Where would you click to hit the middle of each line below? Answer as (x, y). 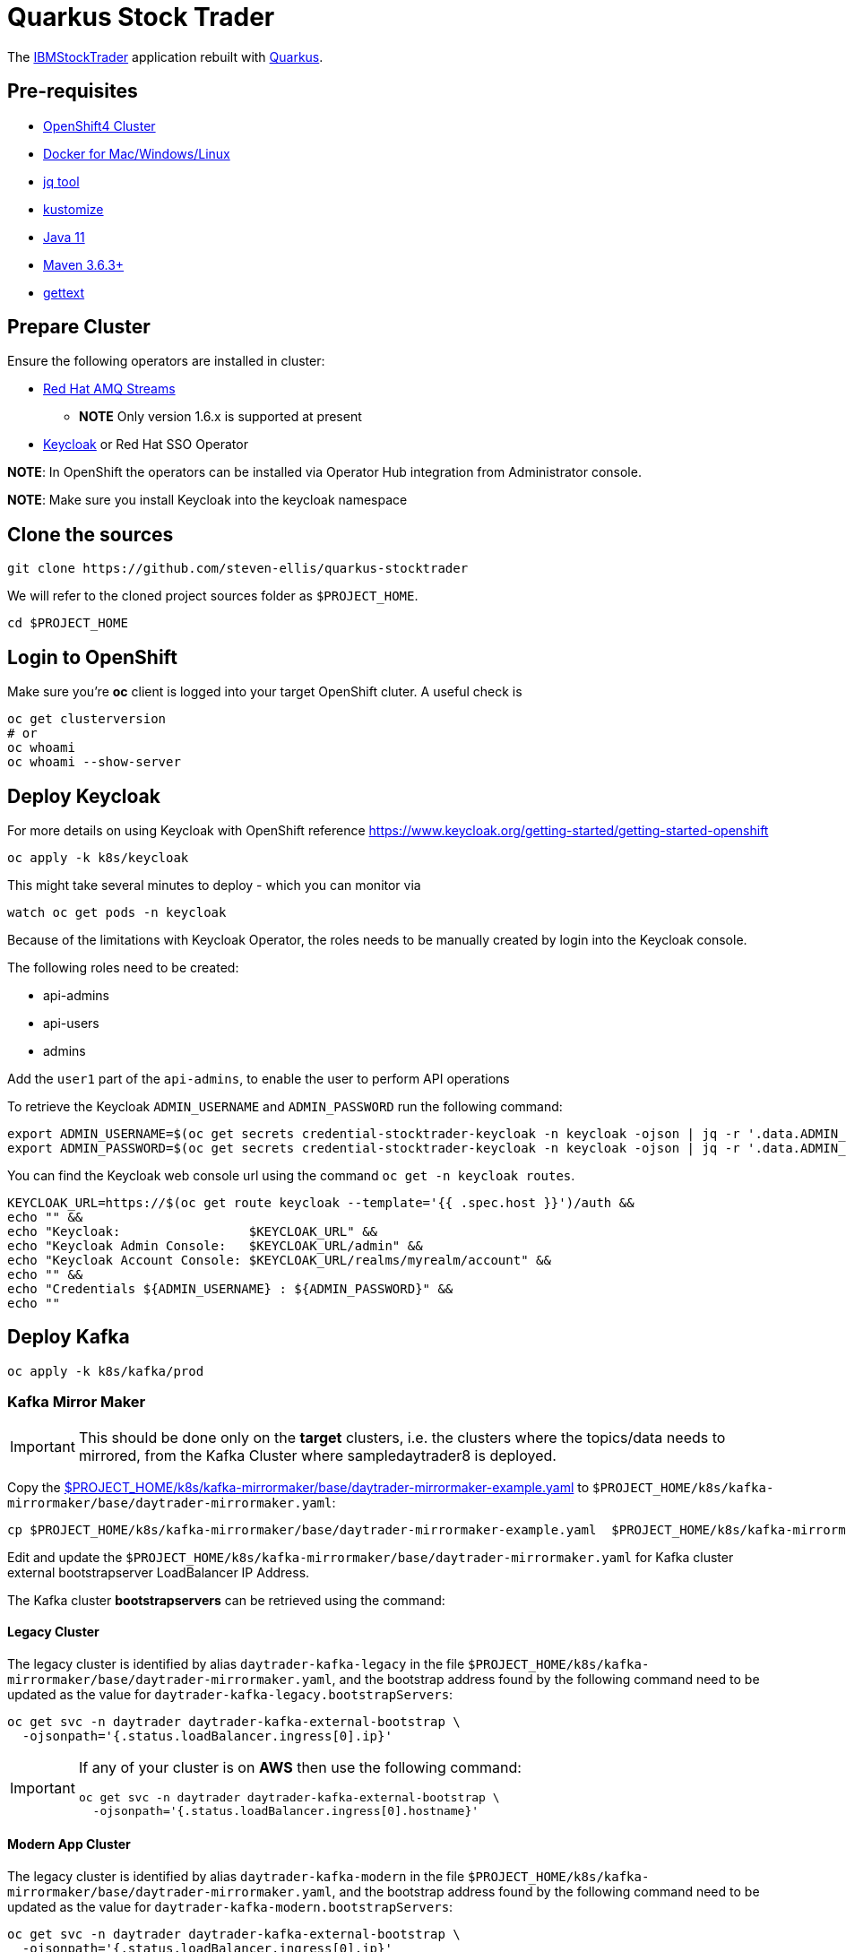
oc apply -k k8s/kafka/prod (106, 1371)
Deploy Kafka (69, 1337)
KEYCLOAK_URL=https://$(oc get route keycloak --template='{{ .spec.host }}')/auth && (321, 1202)
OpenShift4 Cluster (99, 125)
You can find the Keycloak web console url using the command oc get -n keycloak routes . (291, 1175)
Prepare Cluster (79, 327)
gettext (64, 292)
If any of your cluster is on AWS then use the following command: (300, 1767)
